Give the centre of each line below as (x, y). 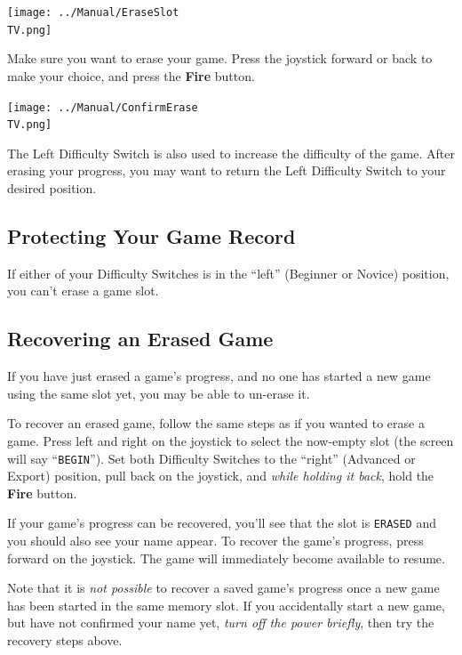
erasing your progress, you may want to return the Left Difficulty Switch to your (227, 170)
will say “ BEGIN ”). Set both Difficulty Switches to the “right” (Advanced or (211, 458)
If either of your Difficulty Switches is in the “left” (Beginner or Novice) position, (228, 273)
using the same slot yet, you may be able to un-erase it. (159, 393)
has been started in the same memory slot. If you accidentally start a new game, (226, 605)
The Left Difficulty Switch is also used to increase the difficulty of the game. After (231, 153)
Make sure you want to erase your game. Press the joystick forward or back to (220, 58)
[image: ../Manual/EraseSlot (93, 12)
